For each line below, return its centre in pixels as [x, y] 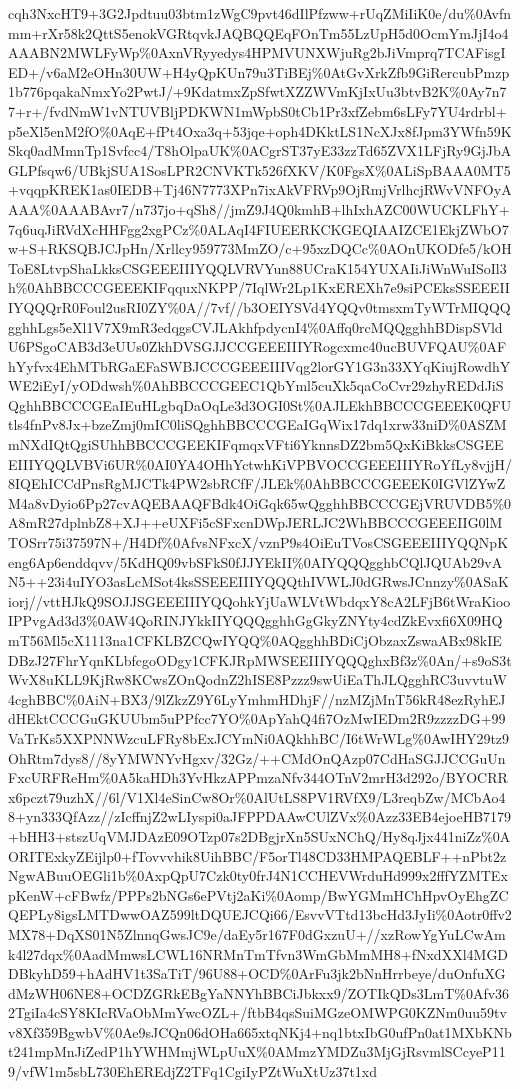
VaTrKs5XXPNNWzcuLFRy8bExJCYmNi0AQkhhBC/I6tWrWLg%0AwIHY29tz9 [259, 737]
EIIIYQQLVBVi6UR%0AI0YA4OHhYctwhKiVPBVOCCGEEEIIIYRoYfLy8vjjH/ [260, 463]
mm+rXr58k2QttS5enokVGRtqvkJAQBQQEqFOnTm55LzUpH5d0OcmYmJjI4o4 [258, 32]
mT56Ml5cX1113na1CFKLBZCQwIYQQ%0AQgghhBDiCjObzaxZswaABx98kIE [255, 640]
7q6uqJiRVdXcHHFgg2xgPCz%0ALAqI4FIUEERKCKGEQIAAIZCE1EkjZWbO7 [258, 228]
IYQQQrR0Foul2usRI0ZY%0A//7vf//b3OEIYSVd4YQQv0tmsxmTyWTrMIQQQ [259, 306]
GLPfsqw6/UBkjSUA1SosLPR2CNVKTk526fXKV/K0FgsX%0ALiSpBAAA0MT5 [259, 169]
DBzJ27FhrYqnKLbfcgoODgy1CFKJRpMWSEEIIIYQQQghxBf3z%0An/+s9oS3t [260, 659]
